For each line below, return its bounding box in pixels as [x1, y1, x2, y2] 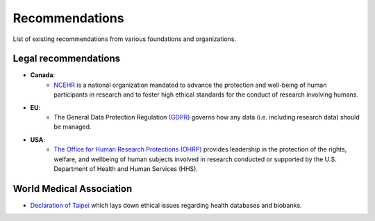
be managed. [53, 122, 92, 131]
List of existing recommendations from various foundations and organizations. [12, 35, 236, 43]
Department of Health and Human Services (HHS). [53, 164, 198, 173]
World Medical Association [12, 183, 133, 195]
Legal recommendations [12, 53, 121, 65]
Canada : [30, 71, 56, 79]
